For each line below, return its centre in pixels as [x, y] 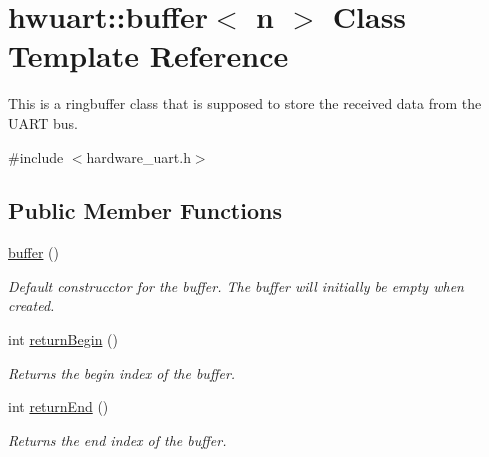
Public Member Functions [145, 210]
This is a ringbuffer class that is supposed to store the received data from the [245, 103]
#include [36, 156]
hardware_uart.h [138, 156]
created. [31, 305]
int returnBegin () [63, 339]
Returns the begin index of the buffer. [122, 372]
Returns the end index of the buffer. [117, 439]
